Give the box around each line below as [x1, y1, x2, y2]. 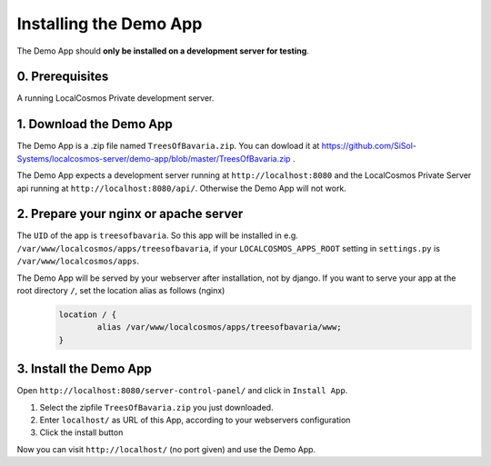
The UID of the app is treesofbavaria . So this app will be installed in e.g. [16, 230, 299, 241]
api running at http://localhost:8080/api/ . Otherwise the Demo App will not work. [16, 183, 347, 193]
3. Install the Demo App [16, 362, 152, 377]
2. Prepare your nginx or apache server [16, 206, 244, 222]
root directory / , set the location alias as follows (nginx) [16, 285, 225, 295]
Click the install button [39, 427, 124, 438]
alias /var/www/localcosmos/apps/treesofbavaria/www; [96, 322, 342, 332]
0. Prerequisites [16, 69, 109, 84]
